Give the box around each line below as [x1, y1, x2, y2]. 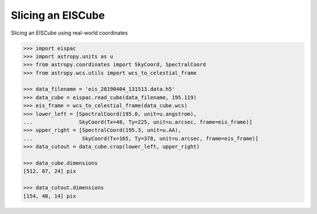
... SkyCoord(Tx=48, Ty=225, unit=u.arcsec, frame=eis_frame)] [23, 119, 252, 125]
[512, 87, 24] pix [23, 168, 76, 175]
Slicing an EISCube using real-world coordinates [11, 29, 129, 36]
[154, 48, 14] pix [23, 192, 76, 199]
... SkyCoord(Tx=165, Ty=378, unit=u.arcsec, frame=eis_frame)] [23, 135, 259, 142]
